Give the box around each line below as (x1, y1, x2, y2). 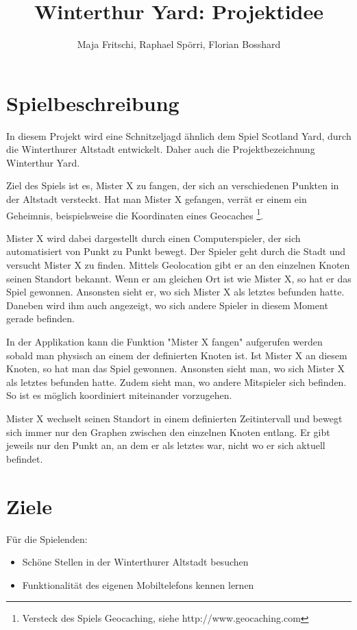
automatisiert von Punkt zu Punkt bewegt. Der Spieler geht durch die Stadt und (6, 244, 346, 258)
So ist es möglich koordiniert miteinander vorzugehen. (6, 388, 232, 402)
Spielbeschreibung (6, 88, 180, 117)
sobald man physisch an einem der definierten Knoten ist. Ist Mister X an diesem (6, 348, 347, 362)
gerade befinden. (6, 311, 75, 326)
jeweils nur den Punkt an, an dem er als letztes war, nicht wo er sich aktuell (6, 438, 325, 452)
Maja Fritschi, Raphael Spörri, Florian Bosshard (77, 37, 281, 51)
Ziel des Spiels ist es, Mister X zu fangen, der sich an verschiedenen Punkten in (6, 178, 339, 193)
